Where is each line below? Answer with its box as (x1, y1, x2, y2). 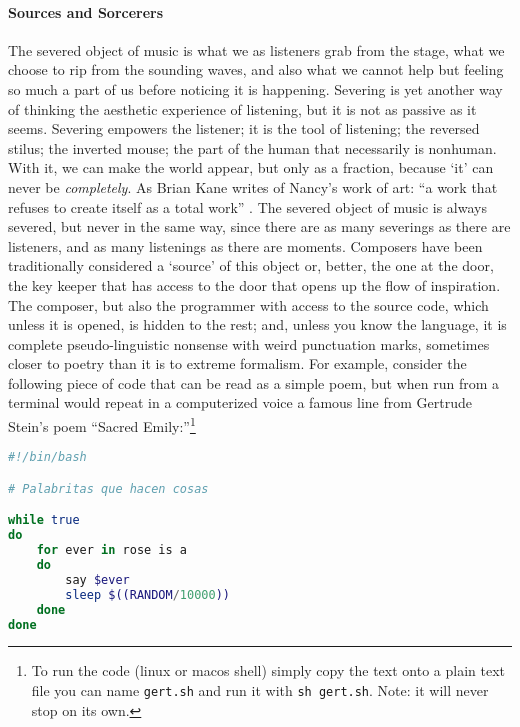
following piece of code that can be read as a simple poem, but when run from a (8, 372, 500, 393)
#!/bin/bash (8, 450, 87, 465)
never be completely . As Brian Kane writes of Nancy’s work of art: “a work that (8, 176, 498, 197)
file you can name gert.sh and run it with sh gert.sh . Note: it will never (31, 679, 489, 700)
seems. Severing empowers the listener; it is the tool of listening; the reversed (8, 118, 480, 139)
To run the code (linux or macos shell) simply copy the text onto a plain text (31, 660, 505, 681)
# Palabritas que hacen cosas (8, 481, 209, 496)
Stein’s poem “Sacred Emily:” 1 (8, 413, 196, 436)
